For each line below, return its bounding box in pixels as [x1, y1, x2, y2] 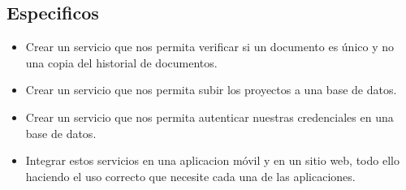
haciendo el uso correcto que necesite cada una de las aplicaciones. [25, 167, 356, 184]
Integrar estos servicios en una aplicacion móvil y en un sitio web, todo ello [25, 152, 400, 169]
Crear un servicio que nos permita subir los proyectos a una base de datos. [25, 81, 397, 98]
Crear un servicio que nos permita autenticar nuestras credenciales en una [25, 108, 394, 125]
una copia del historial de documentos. [25, 54, 218, 71]
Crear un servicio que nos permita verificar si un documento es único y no [25, 38, 394, 55]
